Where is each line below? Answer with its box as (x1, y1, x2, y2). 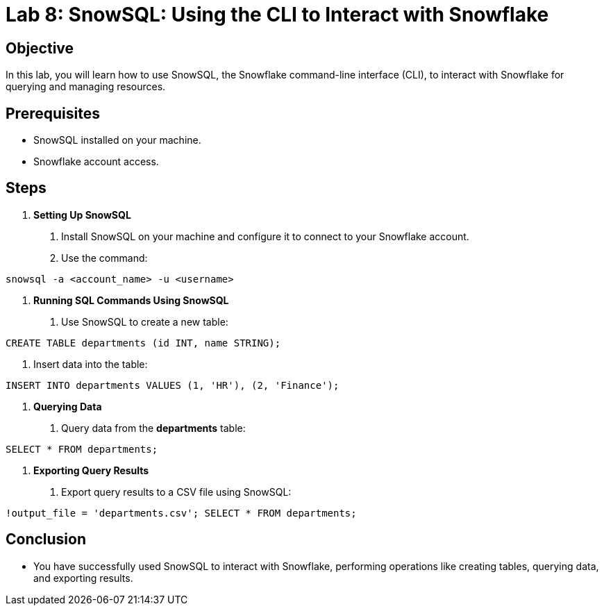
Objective (6, 39, 74, 57)
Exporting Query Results (33, 464, 149, 476)
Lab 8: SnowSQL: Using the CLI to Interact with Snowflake (6, 3, 549, 26)
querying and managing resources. (6, 81, 166, 93)
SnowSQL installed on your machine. (33, 134, 201, 147)
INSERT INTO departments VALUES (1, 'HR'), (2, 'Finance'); (6, 379, 339, 391)
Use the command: (61, 251, 148, 264)
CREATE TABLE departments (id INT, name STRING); (6, 337, 281, 349)
